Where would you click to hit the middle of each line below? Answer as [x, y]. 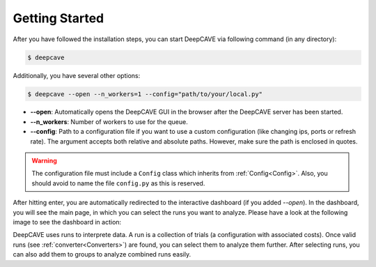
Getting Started [58, 18]
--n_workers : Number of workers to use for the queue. [109, 121]
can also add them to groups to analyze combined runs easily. [102, 254]
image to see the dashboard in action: [67, 222]
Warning [44, 161]
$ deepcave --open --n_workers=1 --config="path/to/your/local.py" [145, 94]
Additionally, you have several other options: [77, 75]
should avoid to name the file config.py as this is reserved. [118, 183]
